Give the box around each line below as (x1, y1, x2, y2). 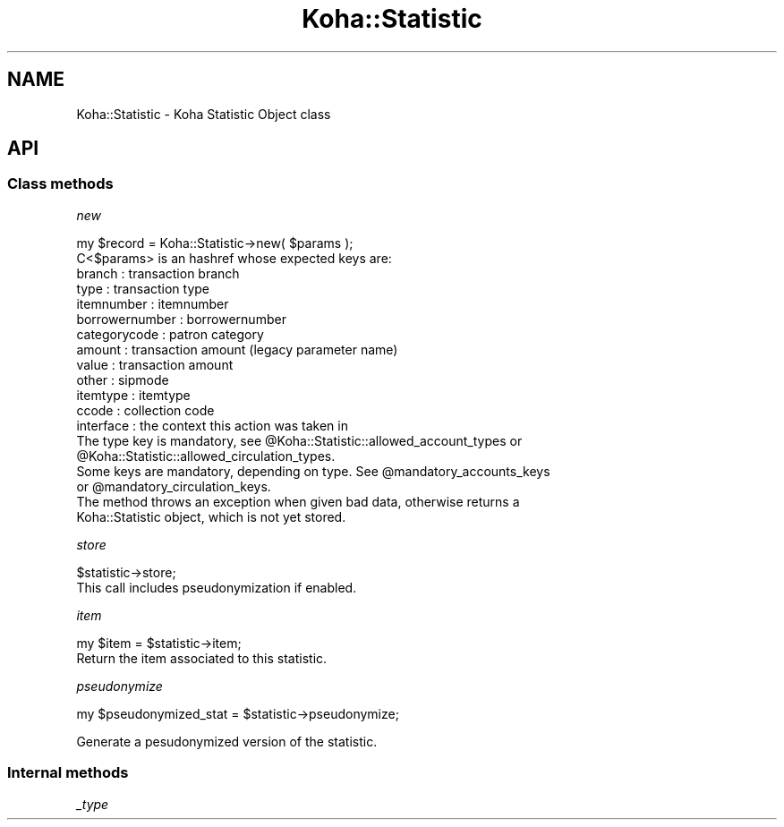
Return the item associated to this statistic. (76, 650, 328, 666)
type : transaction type (76, 280, 210, 296)
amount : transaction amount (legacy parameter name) (76, 341, 398, 357)
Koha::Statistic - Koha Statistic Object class (76, 106, 331, 122)
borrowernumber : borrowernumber (76, 311, 286, 327)
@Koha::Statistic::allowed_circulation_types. (76, 448, 336, 464)
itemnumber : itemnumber (76, 295, 229, 311)
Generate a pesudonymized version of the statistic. (76, 733, 378, 749)
